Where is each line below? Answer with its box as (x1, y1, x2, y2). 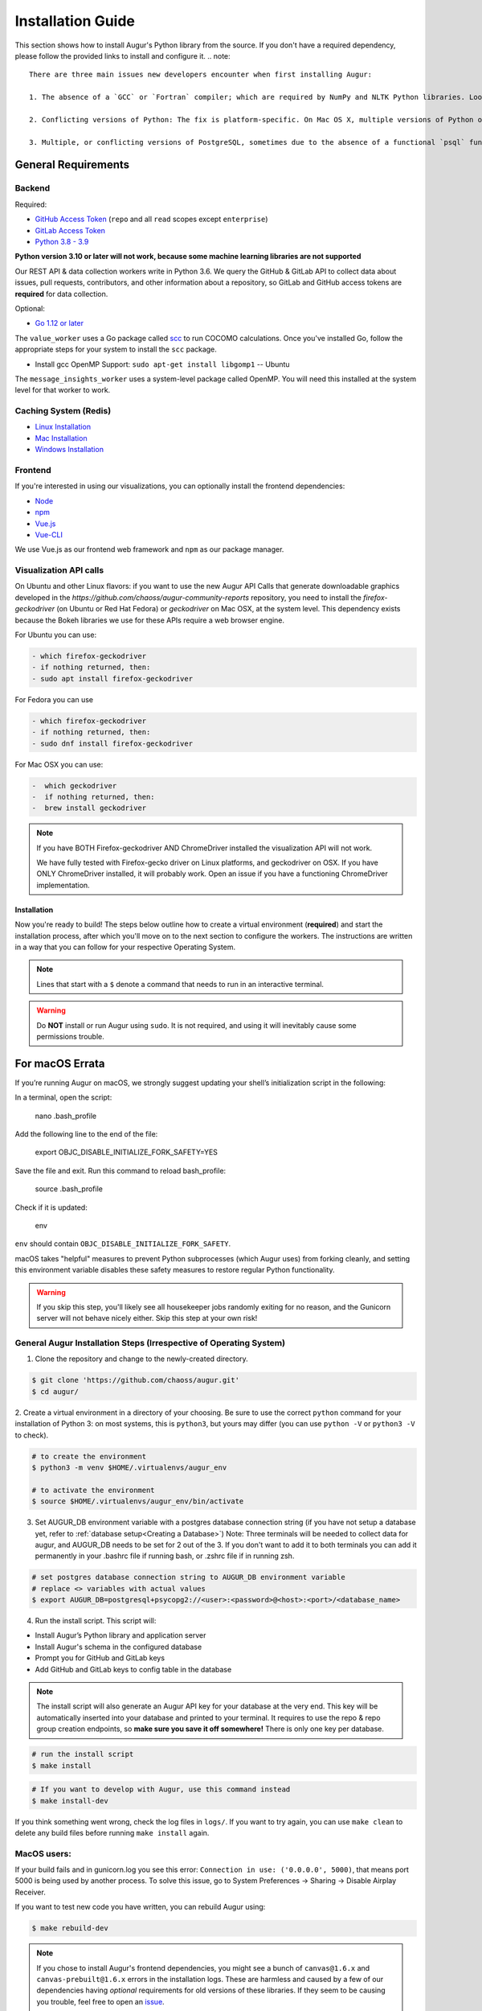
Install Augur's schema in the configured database (35, 1642, 202, 1651)
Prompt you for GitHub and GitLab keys (35, 1653, 165, 1663)
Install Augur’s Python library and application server (35, 1631, 206, 1640)
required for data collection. (14, 289, 108, 298)
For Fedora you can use (14, 694, 94, 704)
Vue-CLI (35, 529, 63, 539)
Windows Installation (35, 445, 104, 454)
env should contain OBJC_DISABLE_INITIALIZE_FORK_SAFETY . (14, 1239, 231, 1248)
